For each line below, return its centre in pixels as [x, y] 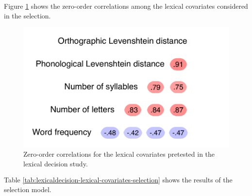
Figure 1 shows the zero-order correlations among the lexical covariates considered [126, 6]
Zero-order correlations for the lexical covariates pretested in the [119, 154]
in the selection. [27, 15]
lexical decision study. [56, 163]
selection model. [28, 189]
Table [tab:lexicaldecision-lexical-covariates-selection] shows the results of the [118, 180]
